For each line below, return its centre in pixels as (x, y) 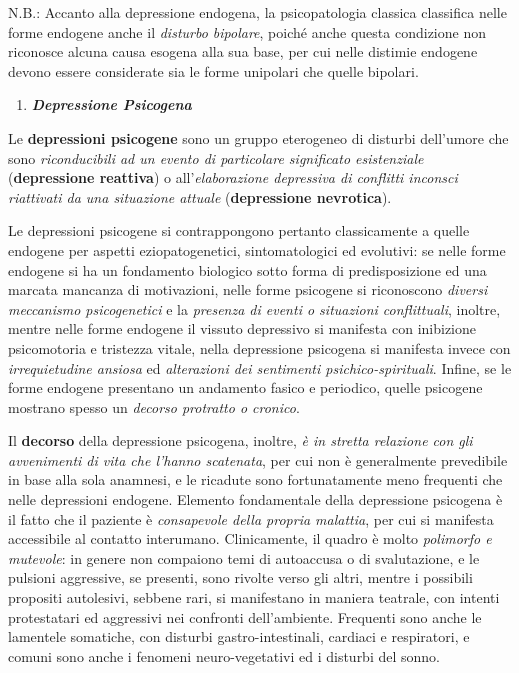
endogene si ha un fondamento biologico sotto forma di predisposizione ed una (247, 269)
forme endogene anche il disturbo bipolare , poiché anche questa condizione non (247, 31)
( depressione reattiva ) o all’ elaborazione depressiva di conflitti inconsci (233, 177)
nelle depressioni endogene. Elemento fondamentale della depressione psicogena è (255, 499)
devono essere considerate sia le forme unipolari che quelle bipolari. (213, 70)
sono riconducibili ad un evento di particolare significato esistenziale (216, 157)
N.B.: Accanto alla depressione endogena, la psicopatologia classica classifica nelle (257, 12)
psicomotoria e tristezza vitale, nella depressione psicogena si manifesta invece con (259, 347)
